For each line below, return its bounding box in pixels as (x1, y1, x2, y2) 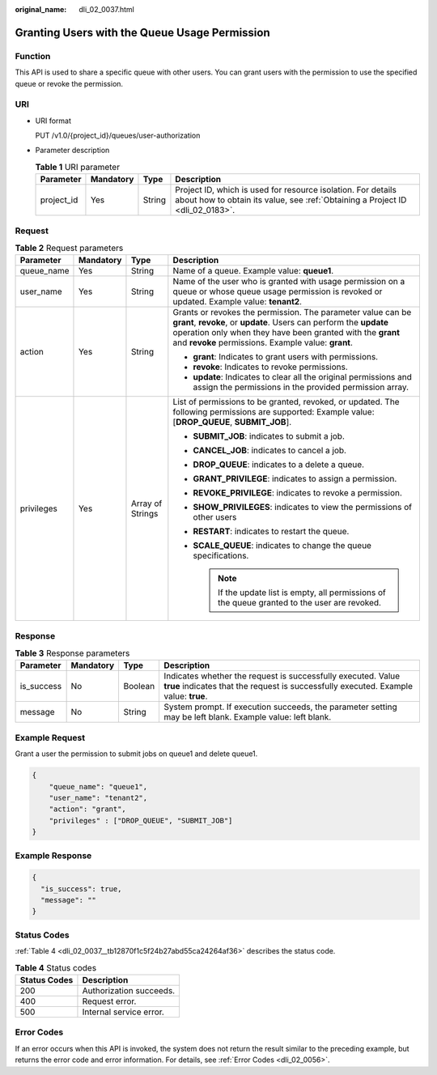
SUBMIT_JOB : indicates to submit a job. (193, 431, 346, 442)
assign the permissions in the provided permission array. (193, 381, 409, 393)
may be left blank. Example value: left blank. (163, 712, 332, 723)
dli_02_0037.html (78, 5, 135, 14)
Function (15, 50, 51, 62)
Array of (130, 498, 163, 509)
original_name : (15, 5, 67, 14)
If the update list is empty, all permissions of (217, 587, 386, 598)
